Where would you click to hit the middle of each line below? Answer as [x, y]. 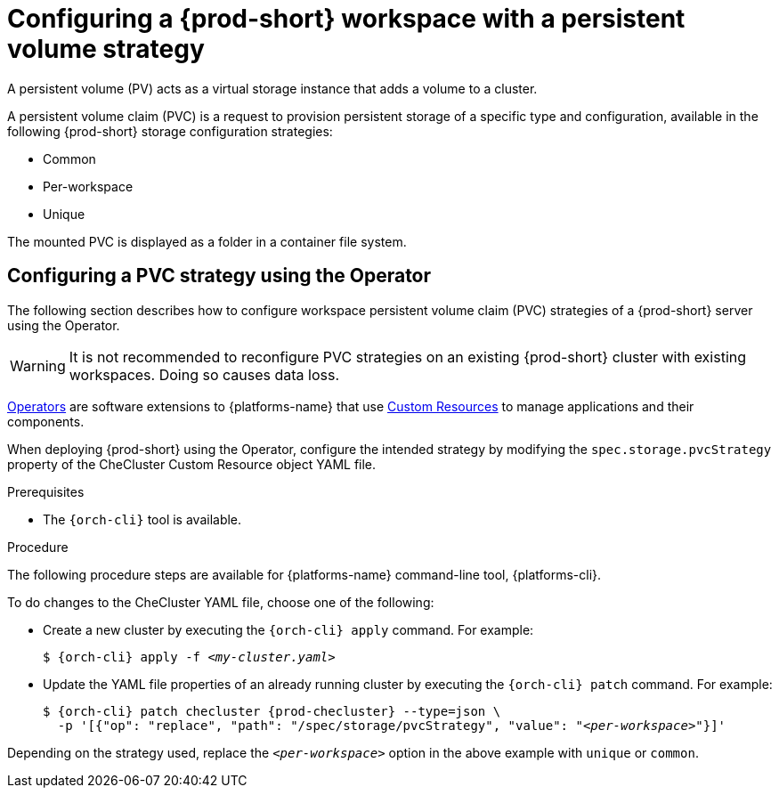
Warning [38, 365]
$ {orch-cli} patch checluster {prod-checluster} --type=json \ [272, 711]
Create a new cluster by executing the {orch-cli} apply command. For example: [288, 629]
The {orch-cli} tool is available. [142, 519]
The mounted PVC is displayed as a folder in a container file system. [207, 241]
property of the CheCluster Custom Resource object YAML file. [192, 464]
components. [46, 421]
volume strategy [106, 49]
